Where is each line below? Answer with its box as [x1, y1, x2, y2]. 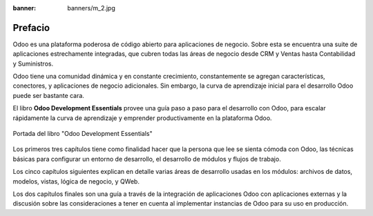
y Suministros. [12, 59, 54, 68]
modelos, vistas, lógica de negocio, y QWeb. [12, 177, 140, 186]
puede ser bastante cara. [12, 91, 84, 99]
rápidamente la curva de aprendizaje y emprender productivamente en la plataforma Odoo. [12, 114, 272, 122]
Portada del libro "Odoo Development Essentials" [12, 130, 153, 138]
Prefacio [12, 21, 50, 34]
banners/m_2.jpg [67, 4, 115, 12]
